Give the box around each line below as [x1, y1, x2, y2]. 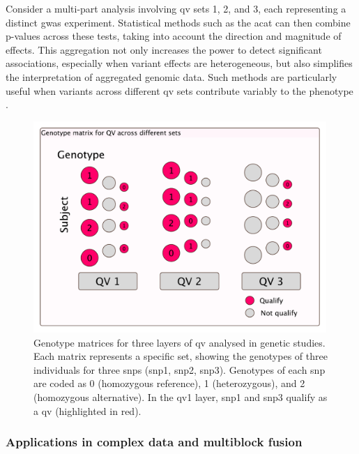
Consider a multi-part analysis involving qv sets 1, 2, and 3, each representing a [6, 1, 346, 15]
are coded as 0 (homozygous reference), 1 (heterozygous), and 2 [33, 376, 305, 391]
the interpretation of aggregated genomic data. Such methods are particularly [6, 69, 337, 84]
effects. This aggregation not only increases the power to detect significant [6, 42, 322, 56]
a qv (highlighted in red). [33, 403, 142, 418]
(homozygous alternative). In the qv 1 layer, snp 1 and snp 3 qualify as [33, 390, 328, 404]
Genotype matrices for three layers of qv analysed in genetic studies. [33, 335, 326, 349]
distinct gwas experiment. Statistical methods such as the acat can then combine [6, 15, 351, 29]
